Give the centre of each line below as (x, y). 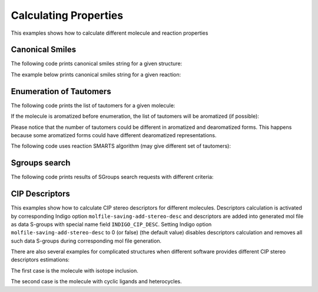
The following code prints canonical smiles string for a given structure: (97, 64)
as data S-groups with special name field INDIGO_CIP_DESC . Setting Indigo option (111, 224)
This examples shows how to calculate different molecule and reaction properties (110, 33)
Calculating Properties (67, 15)
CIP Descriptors (41, 194)
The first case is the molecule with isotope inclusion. (74, 270)
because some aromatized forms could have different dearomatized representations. (114, 135)
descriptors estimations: (40, 260)
